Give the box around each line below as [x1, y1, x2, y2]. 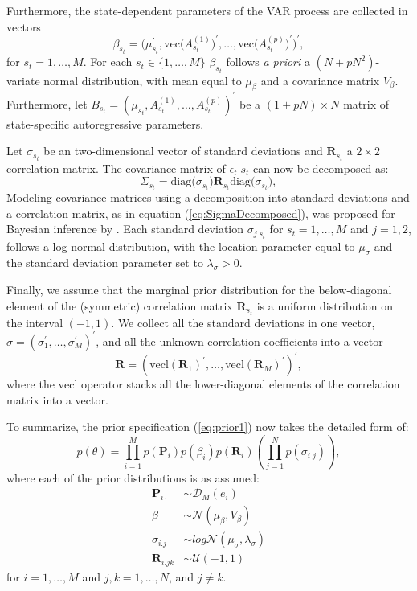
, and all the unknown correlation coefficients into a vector [96, 332, 383, 349]
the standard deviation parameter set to [6, 254, 203, 271]
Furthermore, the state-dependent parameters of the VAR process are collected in [6, 2, 408, 18]
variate [6, 72, 40, 88]
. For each [83, 53, 133, 70]
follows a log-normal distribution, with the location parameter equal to [6, 237, 355, 254]
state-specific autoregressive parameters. [6, 115, 204, 132]
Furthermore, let [6, 95, 88, 112]
